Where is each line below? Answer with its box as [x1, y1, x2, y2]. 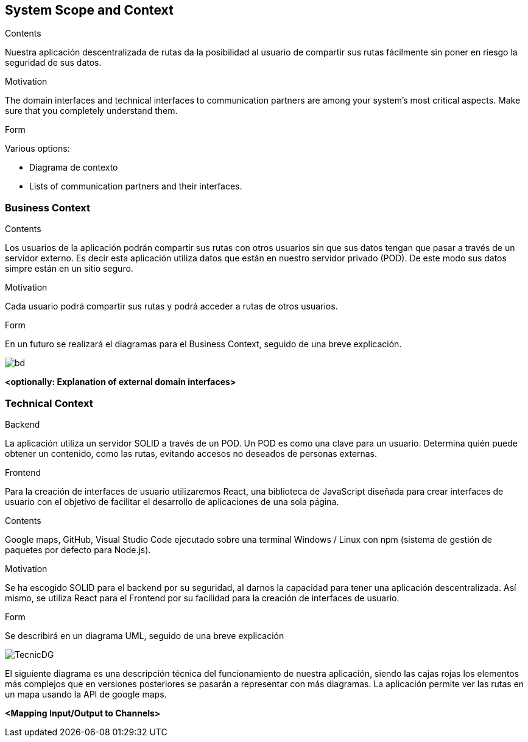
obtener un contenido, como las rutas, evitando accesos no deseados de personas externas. [5, 448, 378, 459]
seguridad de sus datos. [5, 57, 102, 68]
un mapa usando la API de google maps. [5, 688, 167, 699]
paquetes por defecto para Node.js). [5, 544, 151, 555]
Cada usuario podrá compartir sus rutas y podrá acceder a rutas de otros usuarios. [5, 301, 338, 312]
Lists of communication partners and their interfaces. [29, 181, 242, 192]
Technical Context [5, 397, 93, 409]
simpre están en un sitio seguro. [5, 263, 133, 274]
